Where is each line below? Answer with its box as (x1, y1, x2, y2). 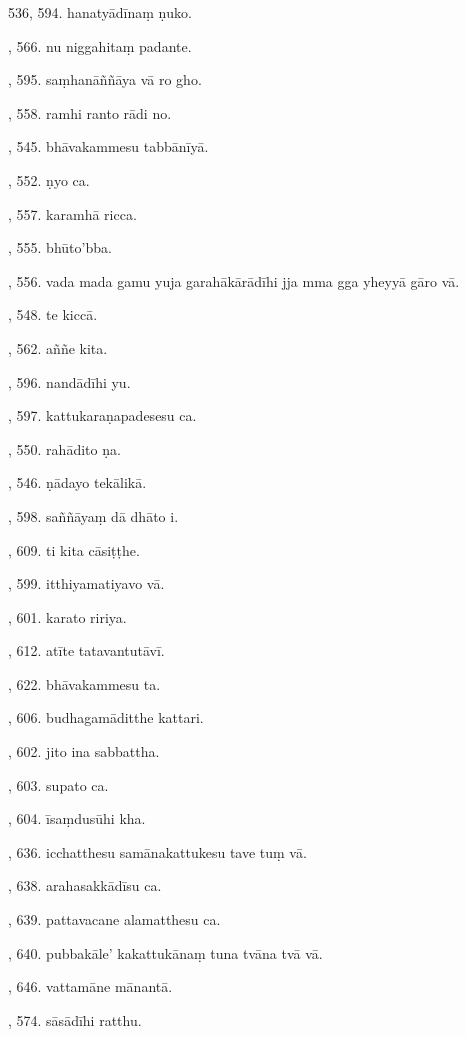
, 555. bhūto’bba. (8, 237, 112, 258)
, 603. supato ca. (8, 774, 109, 795)
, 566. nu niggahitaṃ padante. (8, 35, 192, 56)
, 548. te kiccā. (8, 304, 98, 325)
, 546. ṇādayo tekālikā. (8, 472, 147, 493)
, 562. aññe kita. (8, 337, 108, 358)
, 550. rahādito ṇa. (8, 438, 121, 459)
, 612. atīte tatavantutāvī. (8, 640, 165, 661)
